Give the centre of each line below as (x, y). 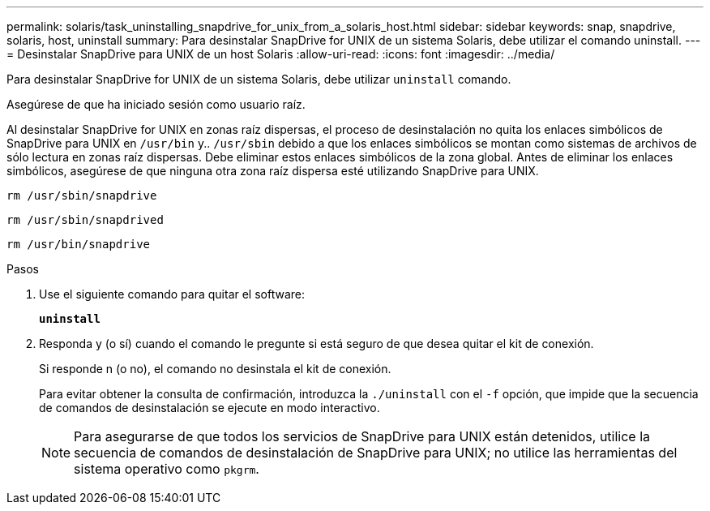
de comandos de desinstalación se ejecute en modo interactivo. (210, 408)
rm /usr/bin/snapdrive (79, 244)
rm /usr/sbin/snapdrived (85, 220)
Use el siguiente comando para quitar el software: (172, 294)
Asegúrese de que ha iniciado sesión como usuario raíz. (156, 104)
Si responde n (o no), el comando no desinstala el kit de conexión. (215, 369)
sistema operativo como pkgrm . (167, 469)
